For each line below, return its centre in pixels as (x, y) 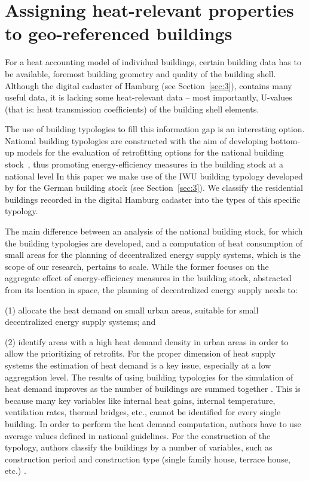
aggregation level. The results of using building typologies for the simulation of (149, 377)
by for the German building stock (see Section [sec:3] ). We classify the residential (154, 188)
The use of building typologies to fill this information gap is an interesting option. (155, 129)
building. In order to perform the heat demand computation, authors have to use (153, 423)
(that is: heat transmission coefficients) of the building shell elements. (132, 109)
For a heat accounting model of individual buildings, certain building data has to (153, 62)
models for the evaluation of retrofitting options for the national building (150, 152)
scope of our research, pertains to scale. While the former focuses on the (137, 266)
